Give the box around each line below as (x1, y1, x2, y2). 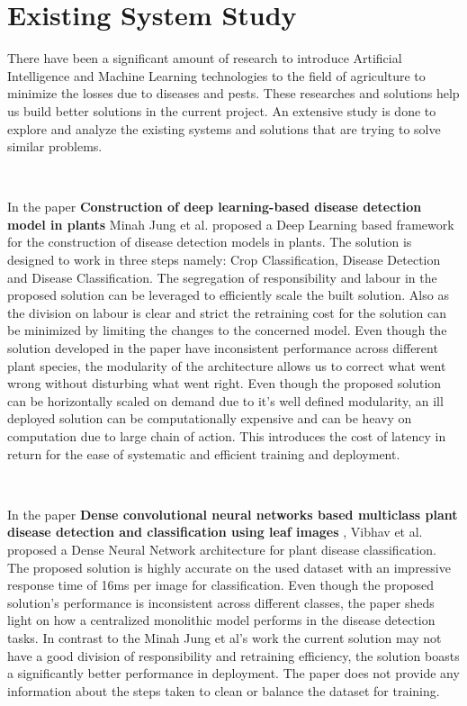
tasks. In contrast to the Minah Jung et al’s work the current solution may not (7, 628, 442, 647)
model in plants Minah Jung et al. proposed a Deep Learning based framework (7, 214, 454, 233)
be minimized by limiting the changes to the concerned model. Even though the (7, 321, 447, 339)
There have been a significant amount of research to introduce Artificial (7, 49, 402, 68)
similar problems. (7, 137, 103, 156)
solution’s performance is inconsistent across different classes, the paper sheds (7, 593, 435, 611)
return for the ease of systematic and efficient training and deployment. (7, 444, 400, 463)
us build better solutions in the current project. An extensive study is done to (7, 101, 436, 120)
